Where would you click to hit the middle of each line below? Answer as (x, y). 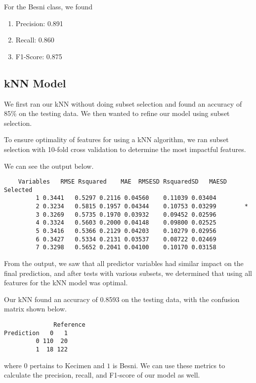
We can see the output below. (49, 166)
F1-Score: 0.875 (39, 56)
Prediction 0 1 (36, 333)
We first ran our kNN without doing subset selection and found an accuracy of (123, 103)
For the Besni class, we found (48, 6)
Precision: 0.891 (39, 23)
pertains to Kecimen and (67, 365)
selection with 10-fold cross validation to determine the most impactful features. (125, 149)
